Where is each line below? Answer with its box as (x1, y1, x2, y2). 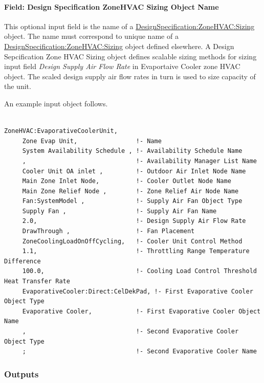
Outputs (4, 367, 39, 380)
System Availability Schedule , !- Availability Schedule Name (22, 147, 243, 155)
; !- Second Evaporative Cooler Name (22, 348, 257, 355)
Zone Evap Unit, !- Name (22, 137, 162, 145)
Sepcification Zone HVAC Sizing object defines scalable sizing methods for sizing (4, 51, 257, 61)
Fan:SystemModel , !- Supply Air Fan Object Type (22, 197, 243, 205)
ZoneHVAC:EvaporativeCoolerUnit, (4, 127, 118, 135)
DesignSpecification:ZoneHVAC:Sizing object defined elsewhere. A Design (4, 40, 234, 51)
